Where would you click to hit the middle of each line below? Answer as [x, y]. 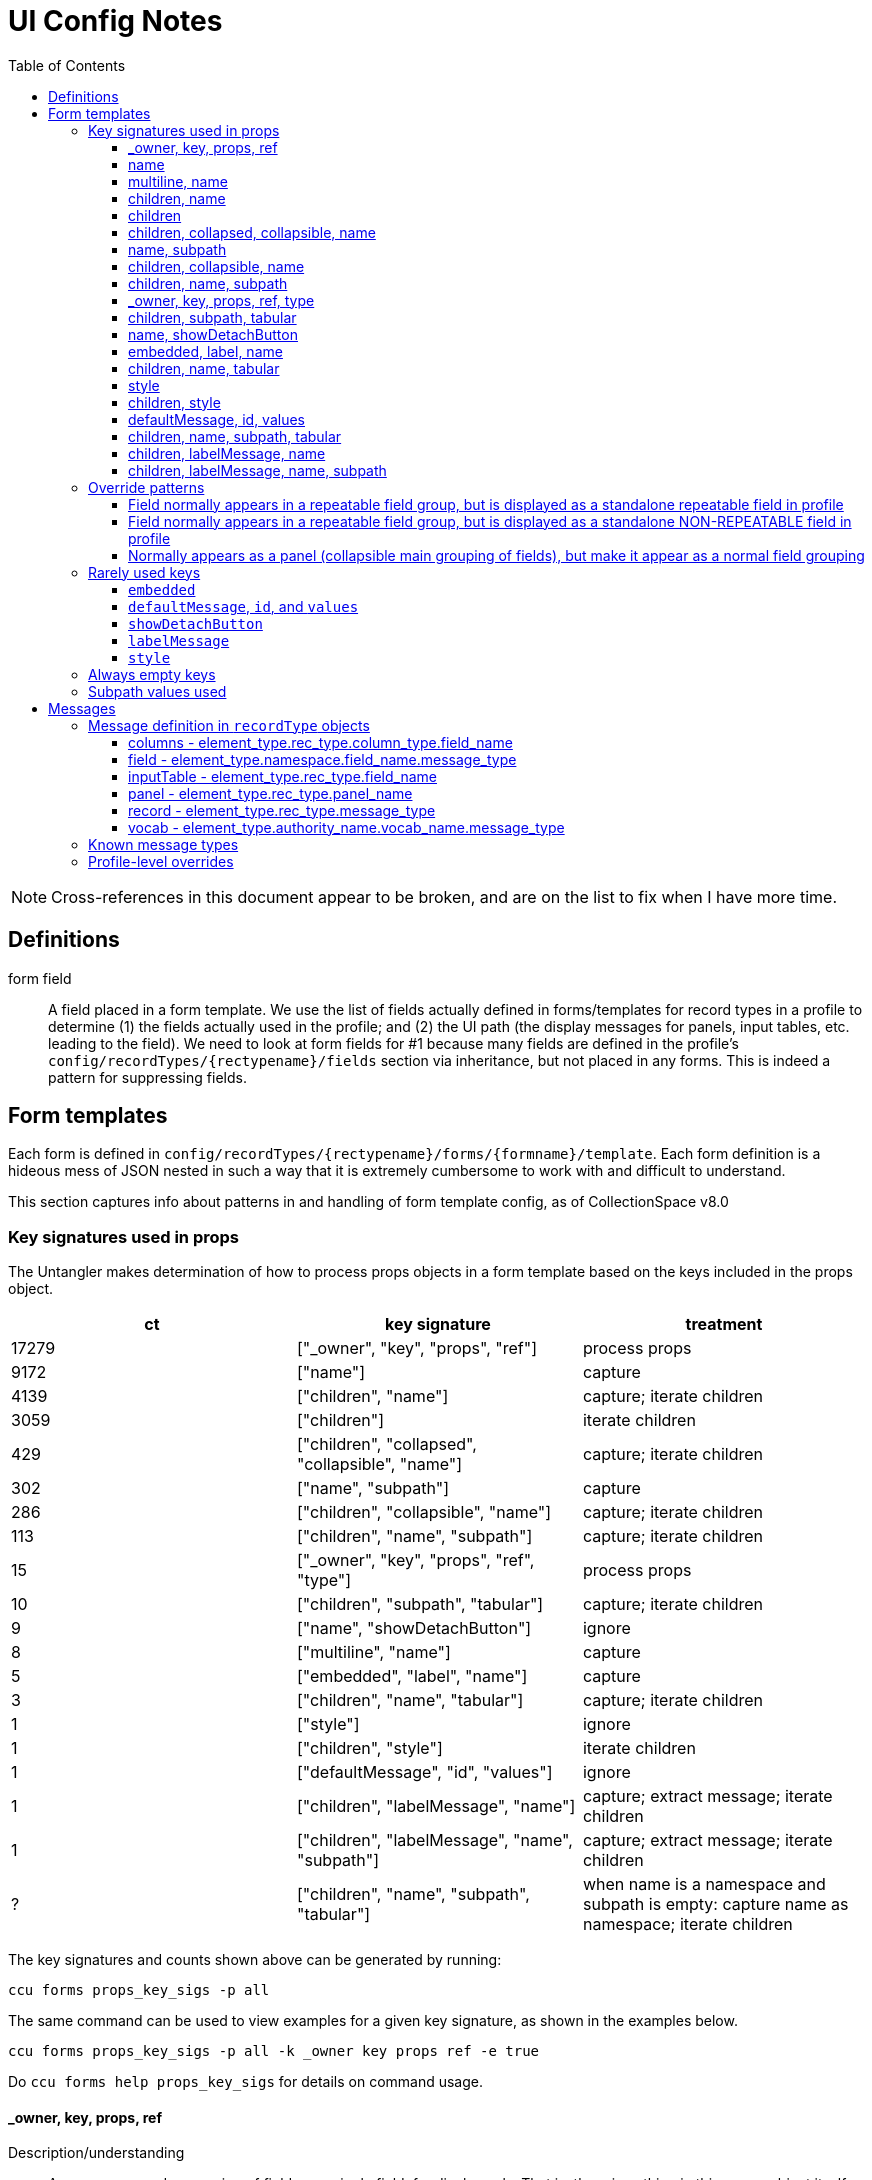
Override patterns [146, 487]
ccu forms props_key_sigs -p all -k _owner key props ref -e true [274, 2051]
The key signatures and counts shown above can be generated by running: [255, 1960]
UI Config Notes [115, 21]
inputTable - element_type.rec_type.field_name [282, 776]
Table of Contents [67, 65]
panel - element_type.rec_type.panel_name [270, 793]
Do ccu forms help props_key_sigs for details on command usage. [246, 2082]
